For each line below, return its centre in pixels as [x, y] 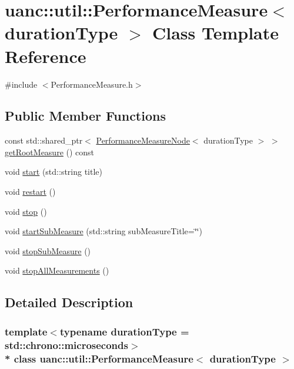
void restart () [30, 192]
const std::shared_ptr [44, 140]
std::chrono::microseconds [66, 345]
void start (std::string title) [54, 172]
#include [21, 84]
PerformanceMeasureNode [143, 140]
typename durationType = [124, 331]
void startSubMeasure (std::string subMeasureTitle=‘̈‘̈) [103, 231]
